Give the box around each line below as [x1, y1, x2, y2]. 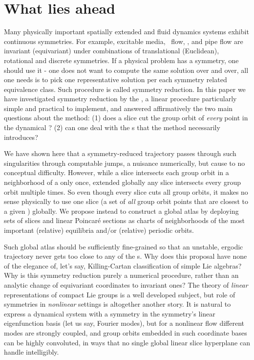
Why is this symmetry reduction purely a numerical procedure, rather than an [4, 270, 239, 280]
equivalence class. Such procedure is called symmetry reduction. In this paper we [4, 84, 246, 94]
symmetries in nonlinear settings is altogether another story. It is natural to [4, 299, 231, 309]
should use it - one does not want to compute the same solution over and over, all [4, 65, 249, 75]
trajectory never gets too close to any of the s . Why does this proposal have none [4, 251, 247, 261]
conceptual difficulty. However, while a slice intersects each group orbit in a [4, 167, 229, 178]
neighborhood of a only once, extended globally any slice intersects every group [4, 177, 241, 187]
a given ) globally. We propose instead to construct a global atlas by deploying [4, 205, 239, 216]
